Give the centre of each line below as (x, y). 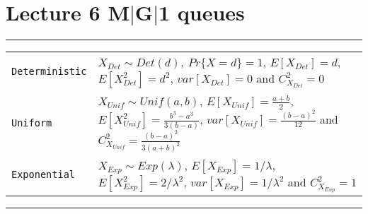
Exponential (44, 175)
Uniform (32, 123)
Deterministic (49, 71)
